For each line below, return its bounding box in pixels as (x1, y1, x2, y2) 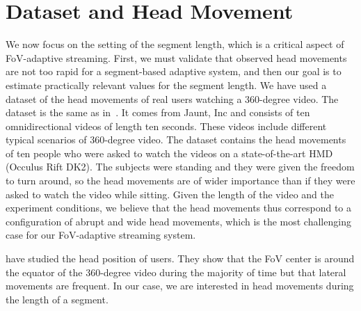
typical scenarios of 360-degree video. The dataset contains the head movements (6, 132, 346, 147)
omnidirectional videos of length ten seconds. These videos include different (6, 118, 327, 133)
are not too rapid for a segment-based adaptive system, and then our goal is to (6, 64, 342, 79)
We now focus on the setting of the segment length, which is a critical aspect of (6, 37, 344, 51)
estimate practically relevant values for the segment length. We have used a (6, 77, 327, 92)
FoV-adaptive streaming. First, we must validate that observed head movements (6, 50, 347, 65)
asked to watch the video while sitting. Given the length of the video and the (6, 186, 334, 201)
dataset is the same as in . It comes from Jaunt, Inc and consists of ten (6, 105, 310, 120)
